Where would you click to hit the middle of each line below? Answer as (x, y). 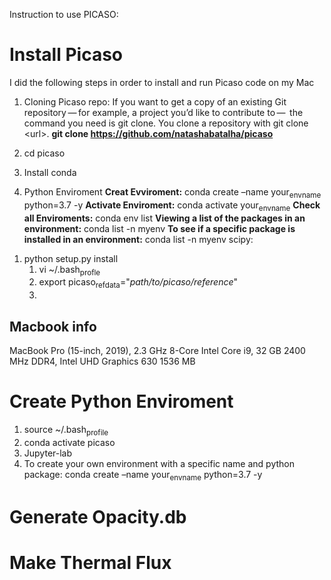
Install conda (50, 172)
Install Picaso (66, 55)
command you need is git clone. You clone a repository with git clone (166, 123)
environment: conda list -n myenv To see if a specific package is (159, 228)
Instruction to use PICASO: (64, 14)
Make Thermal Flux (90, 562)
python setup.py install (71, 258)
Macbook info (53, 326)
